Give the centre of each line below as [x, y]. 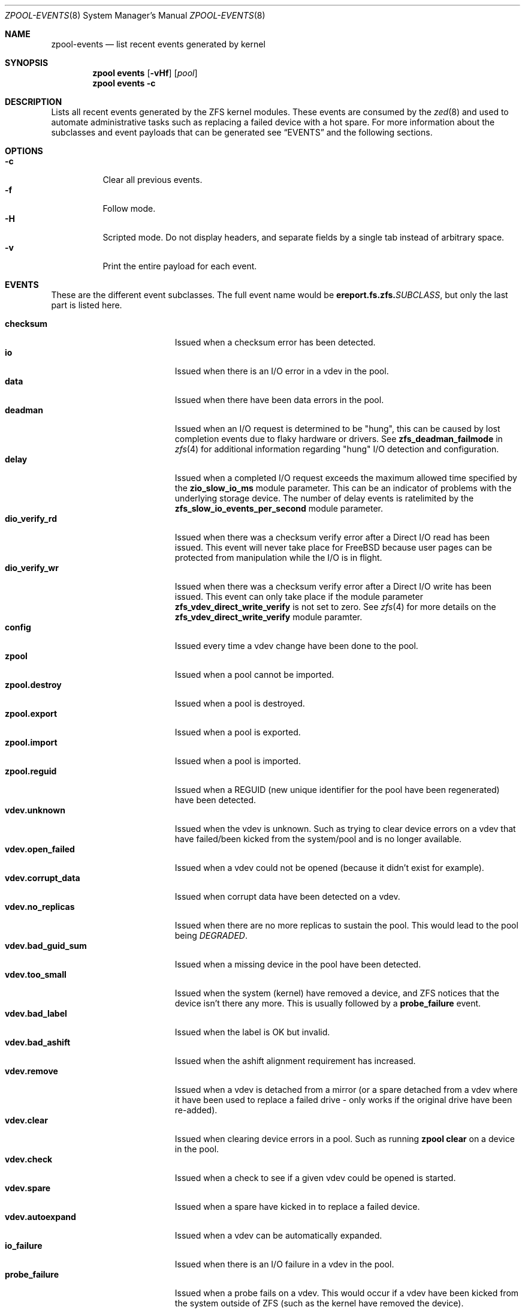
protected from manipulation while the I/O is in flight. [278, 558]
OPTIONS [24, 151]
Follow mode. [129, 208]
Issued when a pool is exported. [238, 732]
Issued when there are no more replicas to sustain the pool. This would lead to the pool [346, 925]
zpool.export [31, 713]
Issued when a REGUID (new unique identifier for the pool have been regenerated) [337, 790]
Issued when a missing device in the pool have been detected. [298, 964]
